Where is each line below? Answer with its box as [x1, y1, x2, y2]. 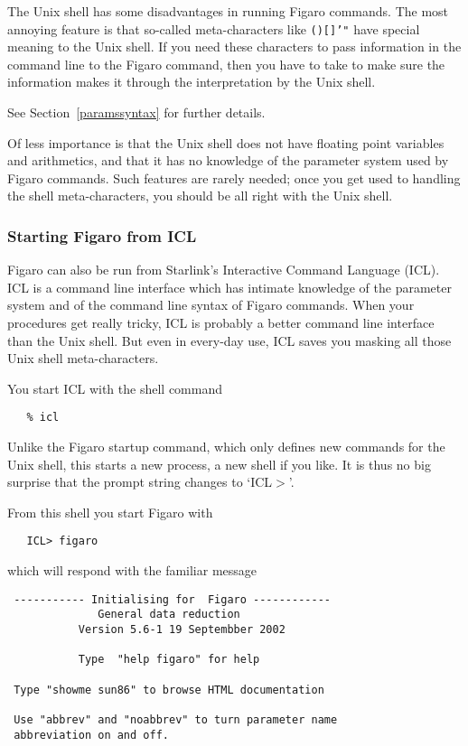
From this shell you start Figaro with [7, 502, 213, 521]
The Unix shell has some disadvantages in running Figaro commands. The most [7, 2, 449, 20]
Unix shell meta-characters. [7, 349, 159, 368]
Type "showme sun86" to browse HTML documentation [14, 683, 324, 696]
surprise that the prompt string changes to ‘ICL [7, 472, 273, 491]
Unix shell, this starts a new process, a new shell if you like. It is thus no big [7, 454, 431, 473]
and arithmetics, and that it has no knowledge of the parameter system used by [7, 151, 449, 170]
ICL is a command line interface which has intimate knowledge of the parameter [7, 277, 452, 296]
